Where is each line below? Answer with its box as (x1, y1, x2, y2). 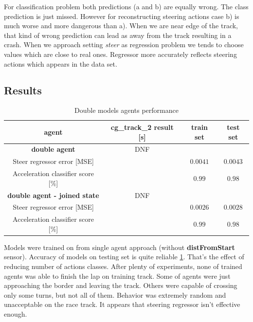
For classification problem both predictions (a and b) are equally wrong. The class (4, 1, 249, 11)
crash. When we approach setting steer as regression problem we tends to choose (4, 39, 244, 50)
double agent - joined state (7, 190, 99, 200)
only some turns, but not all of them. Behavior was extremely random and (4, 289, 226, 300)
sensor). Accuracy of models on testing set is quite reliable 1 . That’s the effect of (4, 251, 244, 262)
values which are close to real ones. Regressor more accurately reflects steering (4, 49, 237, 59)
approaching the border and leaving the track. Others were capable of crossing (4, 280, 237, 290)
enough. (4, 309, 27, 319)
